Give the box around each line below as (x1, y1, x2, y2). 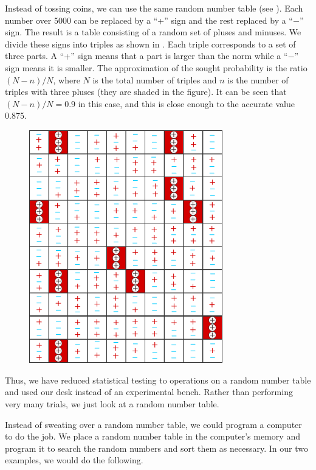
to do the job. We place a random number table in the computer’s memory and (5, 430, 300, 443)
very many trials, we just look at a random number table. (5, 397, 219, 410)
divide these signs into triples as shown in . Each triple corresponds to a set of (5, 37, 296, 50)
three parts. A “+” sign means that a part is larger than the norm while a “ (5, 49, 288, 62)
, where (53, 73, 80, 86)
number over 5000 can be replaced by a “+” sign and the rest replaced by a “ (5, 13, 293, 26)
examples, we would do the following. (5, 454, 143, 466)
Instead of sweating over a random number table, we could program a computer (5, 418, 302, 430)
